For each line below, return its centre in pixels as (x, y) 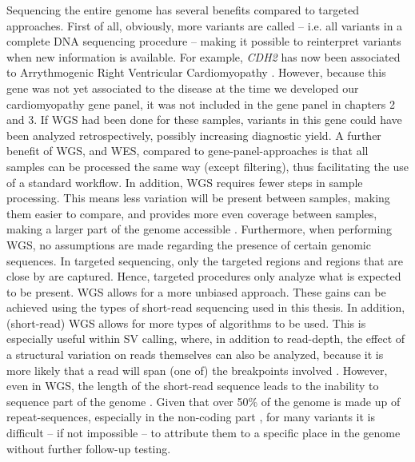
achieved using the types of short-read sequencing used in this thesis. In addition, (206, 307)
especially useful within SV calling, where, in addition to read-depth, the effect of (206, 339)
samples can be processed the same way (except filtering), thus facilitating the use (208, 166)
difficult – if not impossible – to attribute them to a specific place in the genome (204, 433)
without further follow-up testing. (89, 448)
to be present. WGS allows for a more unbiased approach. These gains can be (196, 291)
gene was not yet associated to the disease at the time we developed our (183, 88)
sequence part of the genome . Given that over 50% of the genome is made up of (204, 401)
